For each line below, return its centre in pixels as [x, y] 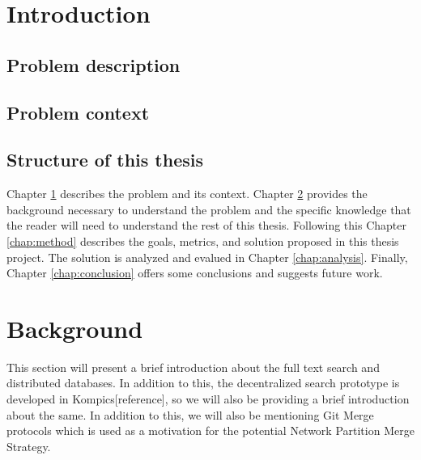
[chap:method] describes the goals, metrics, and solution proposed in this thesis [203, 241]
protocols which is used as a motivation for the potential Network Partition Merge [210, 430]
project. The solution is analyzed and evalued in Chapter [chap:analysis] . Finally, [207, 257]
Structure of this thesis [105, 160]
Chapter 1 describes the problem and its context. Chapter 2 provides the [187, 194]
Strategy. [29, 446]
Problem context [78, 112]
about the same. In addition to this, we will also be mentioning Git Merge [190, 414]
